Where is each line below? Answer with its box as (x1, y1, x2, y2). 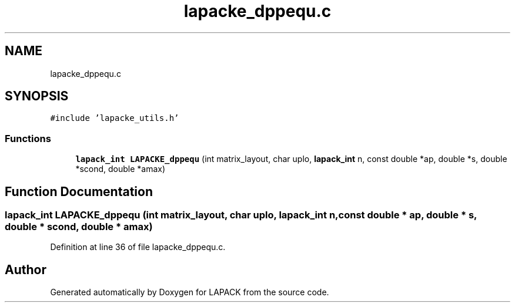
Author (5, 262, 46, 277)
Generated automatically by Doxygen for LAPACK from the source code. (50, 287, 329, 298)
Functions (5, 132, 51, 144)
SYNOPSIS (5, 89, 69, 104)
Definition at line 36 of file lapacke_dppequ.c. (50, 242, 226, 252)
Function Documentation (5, 184, 153, 199)
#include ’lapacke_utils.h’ (50, 113, 179, 123)
